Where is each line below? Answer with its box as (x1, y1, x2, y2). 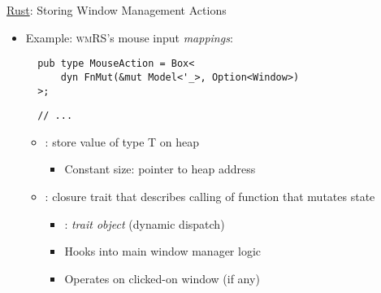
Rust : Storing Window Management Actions (6, 2, 227, 18)
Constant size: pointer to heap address (64, 160, 256, 177)
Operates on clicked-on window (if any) (64, 269, 260, 286)
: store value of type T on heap (45, 133, 200, 150)
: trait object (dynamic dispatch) (64, 215, 225, 232)
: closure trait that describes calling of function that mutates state (45, 188, 375, 204)
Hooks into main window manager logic (64, 243, 262, 260)
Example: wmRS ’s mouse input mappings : (25, 28, 233, 46)
